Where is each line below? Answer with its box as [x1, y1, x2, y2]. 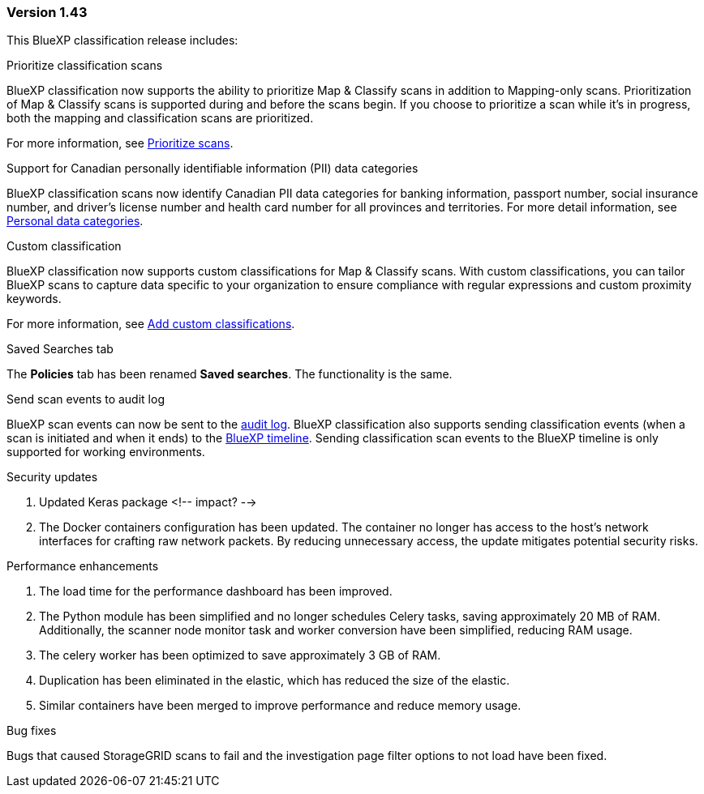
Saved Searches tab [6, 342, 114, 356]
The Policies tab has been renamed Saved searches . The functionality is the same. [6, 367, 453, 382]
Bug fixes [6, 724, 57, 738]
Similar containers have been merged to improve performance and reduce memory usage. [39, 698, 522, 713]
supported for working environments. [6, 445, 205, 459]
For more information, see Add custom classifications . [6, 317, 295, 331]
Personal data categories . [6, 214, 144, 228]
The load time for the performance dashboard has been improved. [39, 584, 393, 599]
